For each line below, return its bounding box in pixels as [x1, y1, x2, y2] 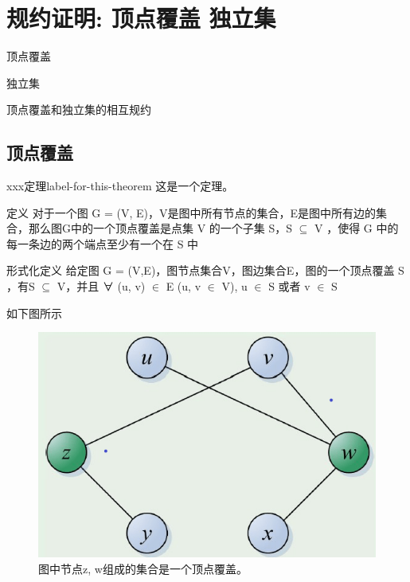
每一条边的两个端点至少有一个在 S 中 [6, 235, 199, 252]
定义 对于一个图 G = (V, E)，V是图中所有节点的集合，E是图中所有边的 [6, 204, 377, 221]
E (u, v [166, 278, 201, 295]
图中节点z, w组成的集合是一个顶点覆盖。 [38, 560, 248, 576]
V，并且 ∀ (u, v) [57, 278, 146, 295]
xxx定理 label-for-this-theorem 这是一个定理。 [6, 178, 234, 194]
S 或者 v [268, 278, 310, 295]
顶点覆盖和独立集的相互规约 [6, 101, 151, 118]
